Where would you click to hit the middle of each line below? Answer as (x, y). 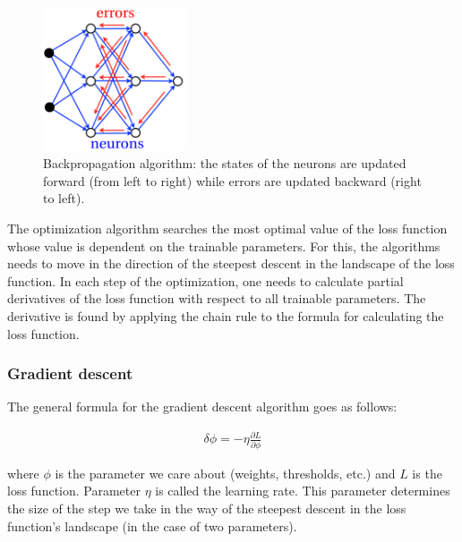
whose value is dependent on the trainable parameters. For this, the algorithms (224, 246)
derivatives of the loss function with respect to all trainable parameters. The (217, 298)
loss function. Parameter (74, 491)
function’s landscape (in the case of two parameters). (152, 525)
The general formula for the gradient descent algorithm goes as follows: (202, 406)
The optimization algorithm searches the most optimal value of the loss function (227, 228)
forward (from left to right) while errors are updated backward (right (232, 180)
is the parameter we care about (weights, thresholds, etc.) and (225, 473)
